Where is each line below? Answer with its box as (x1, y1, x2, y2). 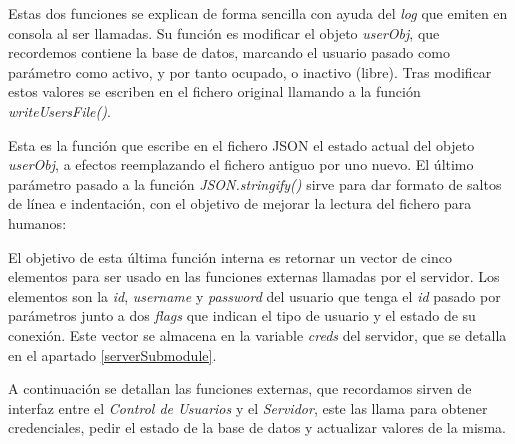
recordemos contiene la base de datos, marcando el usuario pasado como (8, 42, 450, 63)
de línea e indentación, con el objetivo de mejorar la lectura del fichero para (8, 193, 472, 214)
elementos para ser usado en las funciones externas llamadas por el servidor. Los (8, 266, 500, 287)
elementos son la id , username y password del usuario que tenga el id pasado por (8, 285, 501, 306)
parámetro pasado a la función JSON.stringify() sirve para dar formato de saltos (8, 173, 502, 194)
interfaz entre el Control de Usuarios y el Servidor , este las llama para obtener (8, 397, 488, 418)
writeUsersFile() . (8, 100, 111, 121)
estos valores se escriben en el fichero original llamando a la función (8, 81, 421, 102)
